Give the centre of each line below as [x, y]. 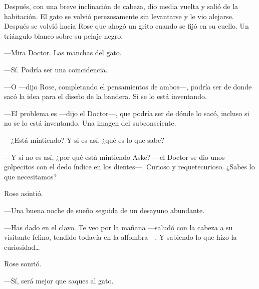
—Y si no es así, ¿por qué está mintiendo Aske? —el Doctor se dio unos [114, 157]
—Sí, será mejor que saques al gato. [59, 280]
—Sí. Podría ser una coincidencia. [56, 69]
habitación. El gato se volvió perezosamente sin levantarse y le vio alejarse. [119, 16]
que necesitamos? [31, 176]
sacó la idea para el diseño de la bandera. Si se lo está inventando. [105, 96]
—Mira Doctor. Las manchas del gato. [63, 53]
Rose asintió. [24, 193]
